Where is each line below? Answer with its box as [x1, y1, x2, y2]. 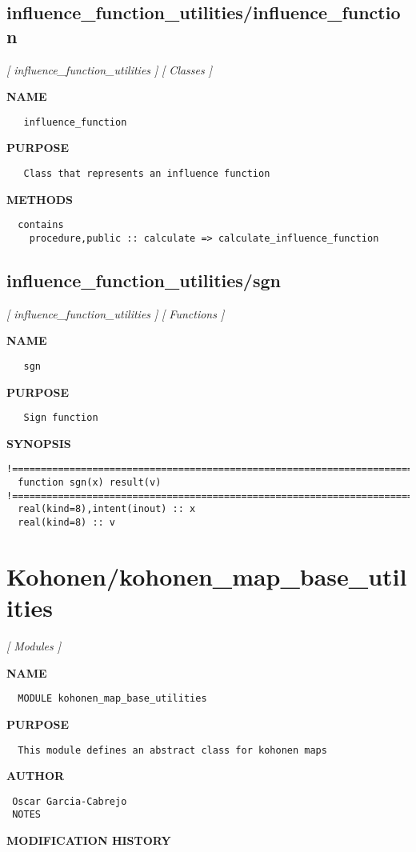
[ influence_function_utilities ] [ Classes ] [6, 61, 213, 78]
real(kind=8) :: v [18, 517, 116, 529]
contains [18, 219, 64, 231]
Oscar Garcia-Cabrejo [12, 795, 127, 807]
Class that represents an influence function [23, 168, 270, 180]
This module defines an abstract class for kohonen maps [18, 744, 327, 756]
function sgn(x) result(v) [18, 477, 162, 489]
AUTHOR [6, 767, 65, 784]
